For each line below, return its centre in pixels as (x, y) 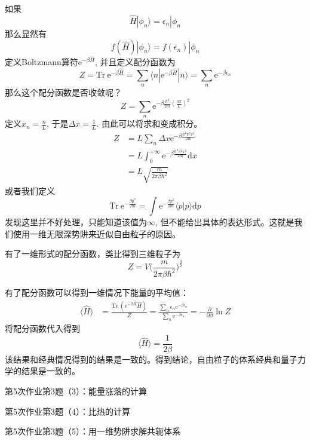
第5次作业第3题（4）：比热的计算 (67, 411)
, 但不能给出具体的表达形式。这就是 (225, 222)
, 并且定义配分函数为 (135, 62)
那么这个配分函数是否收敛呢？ (63, 92)
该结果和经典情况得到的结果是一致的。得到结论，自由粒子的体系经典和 (143, 359)
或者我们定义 (30, 190)
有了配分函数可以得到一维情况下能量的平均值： (97, 293)
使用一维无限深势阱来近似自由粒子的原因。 (96, 233)
